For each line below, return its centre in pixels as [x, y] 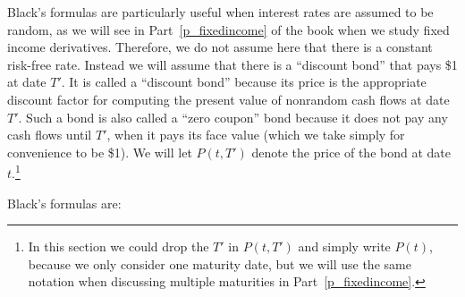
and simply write [344, 246]
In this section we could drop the [118, 246]
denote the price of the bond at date [351, 152]
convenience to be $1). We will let [100, 152]
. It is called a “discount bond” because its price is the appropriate [244, 82]
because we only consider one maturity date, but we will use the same [220, 263]
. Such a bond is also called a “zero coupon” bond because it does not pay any [233, 117]
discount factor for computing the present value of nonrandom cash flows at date [228, 99]
